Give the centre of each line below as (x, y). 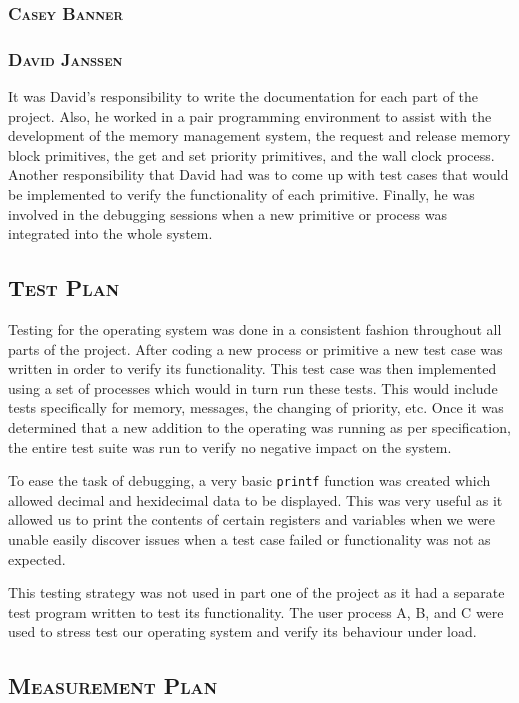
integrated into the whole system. (110, 233)
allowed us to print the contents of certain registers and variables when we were (252, 519)
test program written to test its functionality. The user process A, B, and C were (256, 611)
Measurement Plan (113, 685)
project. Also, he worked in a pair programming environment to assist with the (250, 115)
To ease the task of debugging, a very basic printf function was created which (249, 480)
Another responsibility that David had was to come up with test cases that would (258, 174)
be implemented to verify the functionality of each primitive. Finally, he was (241, 194)
